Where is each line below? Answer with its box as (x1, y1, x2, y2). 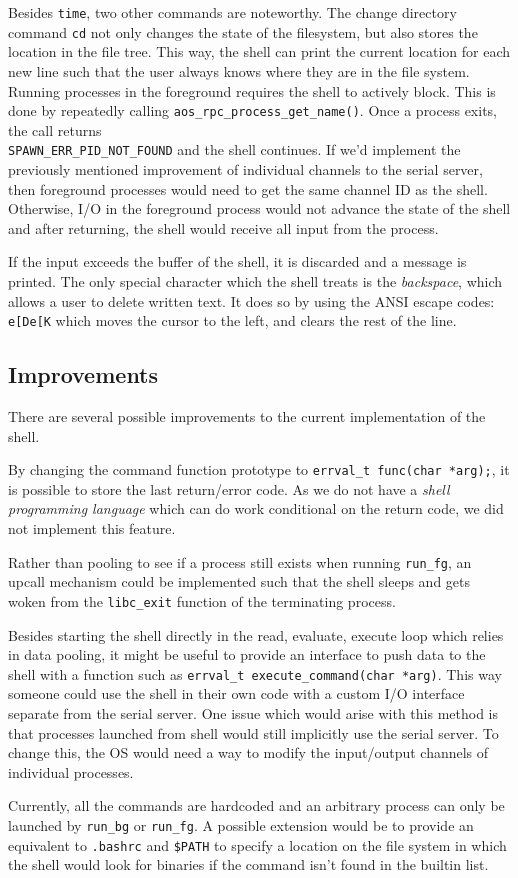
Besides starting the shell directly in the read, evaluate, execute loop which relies (8, 624, 504, 645)
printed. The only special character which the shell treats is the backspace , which (8, 270, 503, 291)
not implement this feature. (8, 518, 176, 539)
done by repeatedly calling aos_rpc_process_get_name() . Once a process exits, (8, 100, 497, 121)
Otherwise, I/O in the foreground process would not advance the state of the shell (8, 198, 511, 219)
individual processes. (8, 761, 134, 782)
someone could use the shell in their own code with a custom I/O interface (8, 683, 465, 704)
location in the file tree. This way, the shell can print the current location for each (8, 41, 511, 62)
